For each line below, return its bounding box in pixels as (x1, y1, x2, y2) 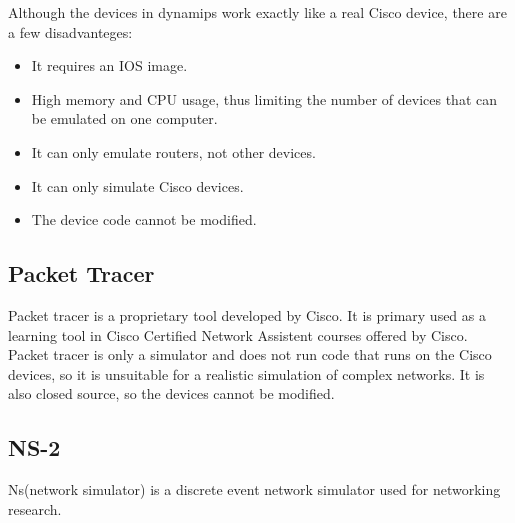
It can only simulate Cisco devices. (31, 175, 244, 196)
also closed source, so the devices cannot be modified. (8, 383, 335, 404)
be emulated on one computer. (31, 108, 218, 129)
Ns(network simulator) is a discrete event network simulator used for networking (8, 479, 501, 500)
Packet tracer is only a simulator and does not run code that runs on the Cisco (8, 344, 492, 365)
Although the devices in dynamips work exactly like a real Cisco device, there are (8, 2, 507, 22)
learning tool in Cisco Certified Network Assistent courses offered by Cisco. (8, 324, 468, 345)
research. (8, 498, 62, 519)
